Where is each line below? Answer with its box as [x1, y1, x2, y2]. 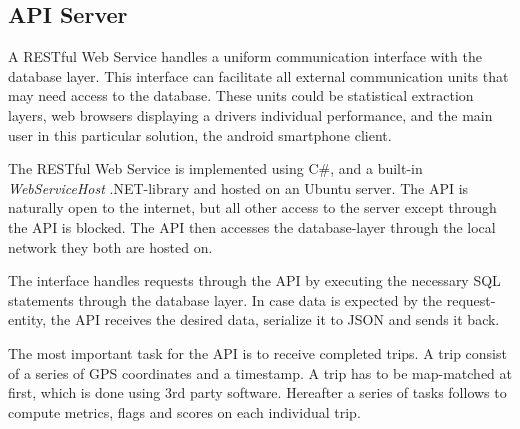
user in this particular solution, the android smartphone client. [8, 124, 392, 145]
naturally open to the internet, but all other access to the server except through [8, 197, 497, 218]
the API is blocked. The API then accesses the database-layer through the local [8, 216, 496, 237]
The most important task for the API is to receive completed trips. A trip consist [8, 342, 507, 363]
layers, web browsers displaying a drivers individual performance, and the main [8, 104, 493, 125]
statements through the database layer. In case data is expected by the [8, 289, 443, 310]
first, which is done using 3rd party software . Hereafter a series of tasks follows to [8, 382, 507, 403]
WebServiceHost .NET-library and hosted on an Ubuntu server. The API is [8, 177, 469, 198]
